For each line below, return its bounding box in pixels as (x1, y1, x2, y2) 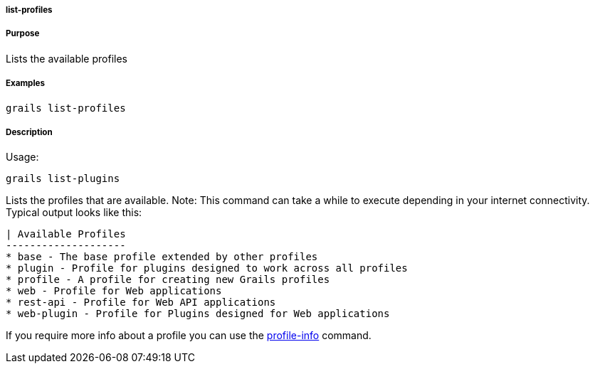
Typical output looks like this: (6, 206, 142, 219)
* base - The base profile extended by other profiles (6, 251, 318, 263)
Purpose (6, 28, 40, 39)
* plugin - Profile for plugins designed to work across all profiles (6, 262, 408, 274)
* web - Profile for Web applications (6, 285, 222, 297)
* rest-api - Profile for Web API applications (6, 296, 276, 309)
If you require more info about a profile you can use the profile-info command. (6, 329, 372, 342)
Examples (6, 78, 45, 89)
